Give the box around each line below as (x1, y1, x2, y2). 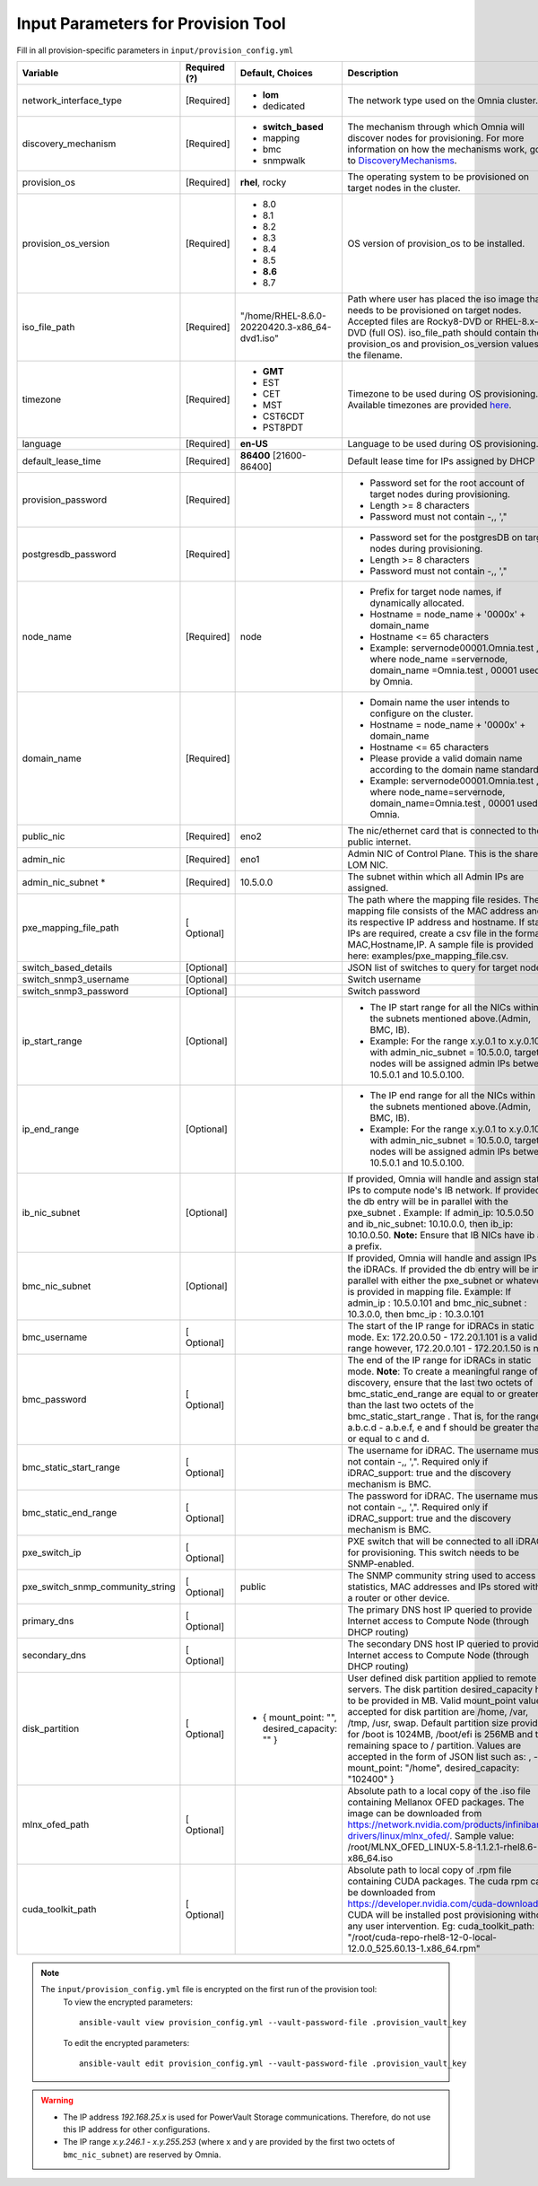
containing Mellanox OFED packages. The (347, 1796, 525, 1808)
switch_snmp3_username (22, 973, 130, 985)
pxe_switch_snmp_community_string (22, 1580, 176, 1593)
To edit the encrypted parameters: (63, 2037, 190, 2048)
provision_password (22, 494, 108, 506)
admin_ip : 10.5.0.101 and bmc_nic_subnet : (347, 1297, 527, 1309)
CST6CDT (262, 409, 305, 422)
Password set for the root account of (369, 477, 525, 489)
